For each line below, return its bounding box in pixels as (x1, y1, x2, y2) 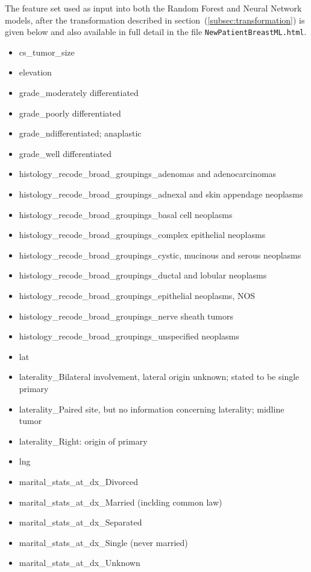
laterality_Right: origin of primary (19, 434, 148, 447)
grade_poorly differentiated (19, 106, 121, 119)
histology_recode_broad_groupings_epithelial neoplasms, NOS (19, 289, 256, 301)
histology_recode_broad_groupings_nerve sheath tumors (19, 309, 234, 322)
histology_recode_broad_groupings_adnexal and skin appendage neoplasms (19, 188, 303, 200)
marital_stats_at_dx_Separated (19, 516, 142, 529)
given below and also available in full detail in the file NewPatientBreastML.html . (5, 25, 307, 38)
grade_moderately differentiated (19, 86, 139, 99)
